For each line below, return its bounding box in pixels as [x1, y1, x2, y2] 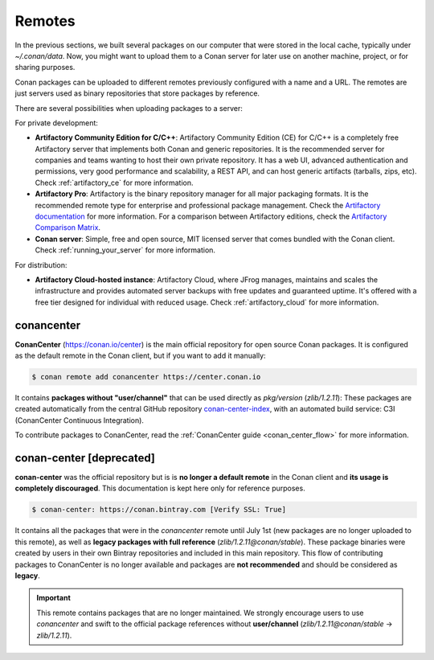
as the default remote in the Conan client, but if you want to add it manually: [14, 350, 266, 361]
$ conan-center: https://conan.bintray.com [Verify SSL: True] [31, 505, 287, 514]
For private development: [14, 117, 98, 128]
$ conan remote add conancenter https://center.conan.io [31, 372, 261, 382]
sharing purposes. [14, 63, 76, 72]
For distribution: [14, 260, 68, 269]
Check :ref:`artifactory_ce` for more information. [35, 178, 194, 187]
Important [36, 593, 72, 603]
